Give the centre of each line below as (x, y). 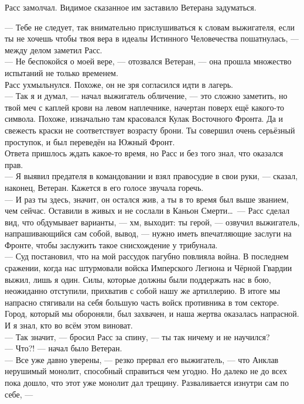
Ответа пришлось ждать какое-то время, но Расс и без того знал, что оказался (144, 153)
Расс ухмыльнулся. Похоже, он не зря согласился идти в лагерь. (119, 84)
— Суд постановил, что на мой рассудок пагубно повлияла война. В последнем (147, 256)
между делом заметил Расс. (54, 49)
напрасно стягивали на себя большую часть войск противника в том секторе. (142, 302)
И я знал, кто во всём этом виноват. (69, 325)
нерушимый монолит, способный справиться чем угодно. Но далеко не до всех (146, 371)
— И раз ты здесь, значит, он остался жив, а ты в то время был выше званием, (147, 199)
